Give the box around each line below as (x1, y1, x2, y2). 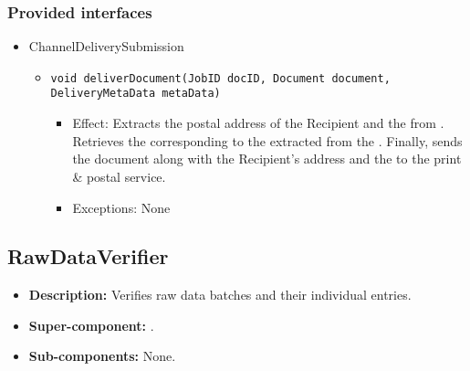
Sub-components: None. (28, 346, 176, 366)
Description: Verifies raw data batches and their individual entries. (28, 285, 412, 304)
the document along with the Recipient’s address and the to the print (72, 149, 462, 168)
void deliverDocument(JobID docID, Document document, (50, 71, 391, 85)
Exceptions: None (72, 197, 171, 217)
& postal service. (72, 166, 166, 185)
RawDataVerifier (7, 242, 169, 270)
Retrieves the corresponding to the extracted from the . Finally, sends (72, 131, 463, 150)
